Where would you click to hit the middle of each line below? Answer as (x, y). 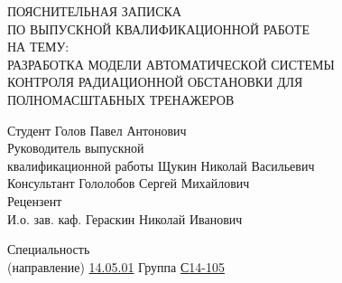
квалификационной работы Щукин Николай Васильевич (161, 165)
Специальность (49, 249)
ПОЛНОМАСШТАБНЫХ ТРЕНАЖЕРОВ (121, 99)
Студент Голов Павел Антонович (97, 130)
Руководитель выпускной (76, 148)
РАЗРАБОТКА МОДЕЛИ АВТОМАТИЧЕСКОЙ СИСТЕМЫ (171, 64)
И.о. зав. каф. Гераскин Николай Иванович (125, 218)
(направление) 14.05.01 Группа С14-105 (116, 266)
